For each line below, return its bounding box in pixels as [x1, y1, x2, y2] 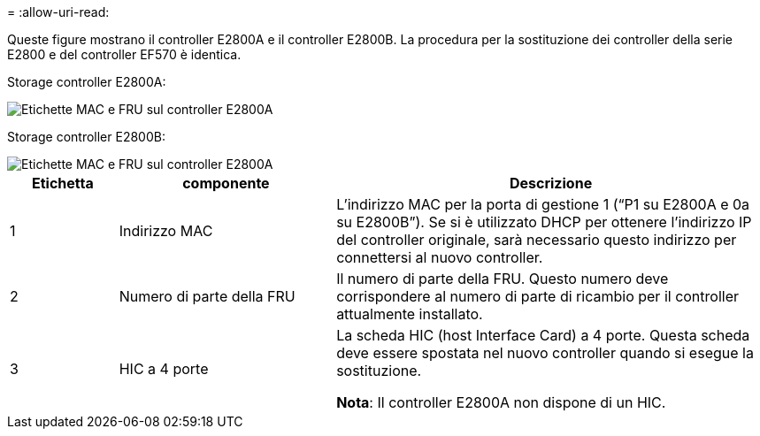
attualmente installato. [336, 305, 483, 323]
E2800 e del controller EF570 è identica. [7, 47, 242, 62]
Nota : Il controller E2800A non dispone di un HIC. [336, 394, 666, 411]
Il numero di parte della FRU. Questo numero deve [336, 270, 669, 287]
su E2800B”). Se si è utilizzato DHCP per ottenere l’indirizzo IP [336, 213, 752, 231]
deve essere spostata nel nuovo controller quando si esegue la [336, 344, 754, 362]
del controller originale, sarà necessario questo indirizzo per [336, 231, 737, 249]
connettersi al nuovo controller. [336, 249, 543, 266]
